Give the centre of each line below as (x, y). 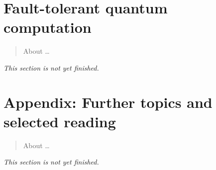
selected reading (60, 121)
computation (48, 27)
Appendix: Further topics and (108, 102)
